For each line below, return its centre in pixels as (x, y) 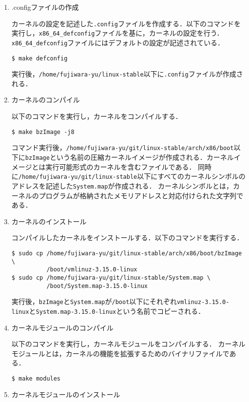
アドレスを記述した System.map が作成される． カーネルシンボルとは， (122, 185)
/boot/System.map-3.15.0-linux (97, 286)
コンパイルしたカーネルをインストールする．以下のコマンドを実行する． (127, 238)
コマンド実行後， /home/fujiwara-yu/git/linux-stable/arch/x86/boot (123, 147)
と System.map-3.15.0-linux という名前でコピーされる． (117, 311)
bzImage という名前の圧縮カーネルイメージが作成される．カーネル (129, 157)
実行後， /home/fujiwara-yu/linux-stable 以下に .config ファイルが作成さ (127, 74)
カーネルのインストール (49, 221)
